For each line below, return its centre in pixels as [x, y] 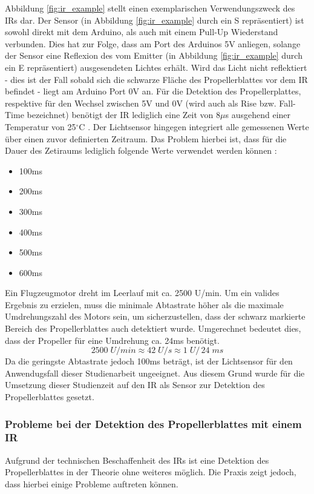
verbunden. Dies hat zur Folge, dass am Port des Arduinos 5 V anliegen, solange [153, 43]
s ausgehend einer [258, 115]
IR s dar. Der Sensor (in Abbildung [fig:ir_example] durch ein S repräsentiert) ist [155, 20]
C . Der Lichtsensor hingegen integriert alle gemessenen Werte [194, 126]
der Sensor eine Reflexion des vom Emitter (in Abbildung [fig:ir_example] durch [154, 55]
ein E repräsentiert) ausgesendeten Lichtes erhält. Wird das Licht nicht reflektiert [156, 67]
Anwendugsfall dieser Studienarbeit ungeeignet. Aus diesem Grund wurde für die [155, 373]
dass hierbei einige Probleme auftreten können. [92, 483]
